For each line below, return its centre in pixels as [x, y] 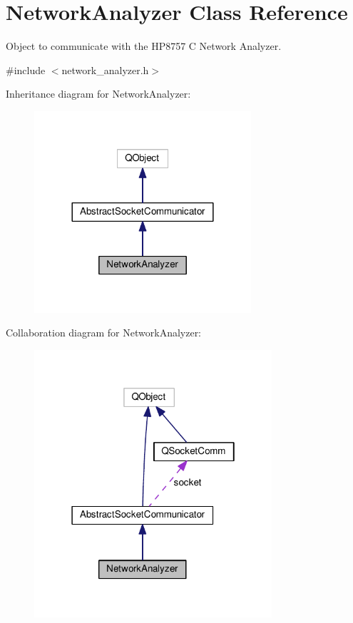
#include [26, 69]
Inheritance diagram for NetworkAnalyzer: [98, 94]
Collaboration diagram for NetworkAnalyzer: [104, 333]
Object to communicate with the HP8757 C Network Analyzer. [144, 46]
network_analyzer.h [105, 69]
